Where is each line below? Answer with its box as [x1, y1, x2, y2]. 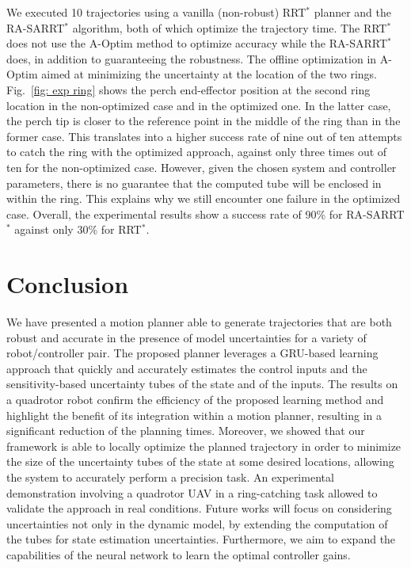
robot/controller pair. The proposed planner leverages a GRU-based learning [6, 345, 379, 361]
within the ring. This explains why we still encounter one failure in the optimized [6, 190, 401, 207]
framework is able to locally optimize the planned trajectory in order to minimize [6, 437, 401, 454]
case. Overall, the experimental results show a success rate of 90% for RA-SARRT [6, 205, 405, 222]
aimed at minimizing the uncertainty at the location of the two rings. [41, 66, 377, 82]
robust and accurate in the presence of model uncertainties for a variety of [6, 329, 367, 345]
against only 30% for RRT [14, 221, 142, 238]
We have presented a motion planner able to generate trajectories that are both [6, 314, 392, 330]
